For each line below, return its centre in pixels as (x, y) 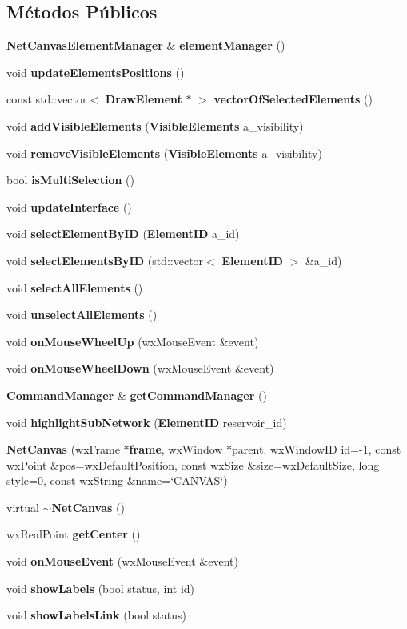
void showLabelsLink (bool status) (96, 615)
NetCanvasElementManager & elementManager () (146, 45)
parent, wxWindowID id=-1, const (317, 449)
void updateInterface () (69, 206)
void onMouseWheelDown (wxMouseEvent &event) (140, 368)
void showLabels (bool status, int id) (101, 588)
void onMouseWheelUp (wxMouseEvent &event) (133, 341)
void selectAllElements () (75, 287)
